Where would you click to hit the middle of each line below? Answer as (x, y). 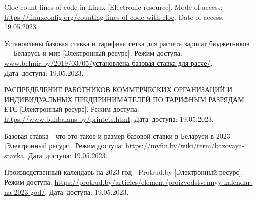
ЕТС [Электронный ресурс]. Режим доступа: (72, 109)
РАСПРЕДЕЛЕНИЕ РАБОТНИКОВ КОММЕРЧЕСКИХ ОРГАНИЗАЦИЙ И (118, 89)
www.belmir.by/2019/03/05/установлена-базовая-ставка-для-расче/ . (108, 62)
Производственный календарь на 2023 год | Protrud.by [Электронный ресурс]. (124, 172)
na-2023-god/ (25, 192)
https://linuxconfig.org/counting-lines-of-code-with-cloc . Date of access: (114, 16)
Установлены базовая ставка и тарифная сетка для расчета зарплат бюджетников (127, 43)
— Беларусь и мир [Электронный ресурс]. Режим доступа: (93, 53)
